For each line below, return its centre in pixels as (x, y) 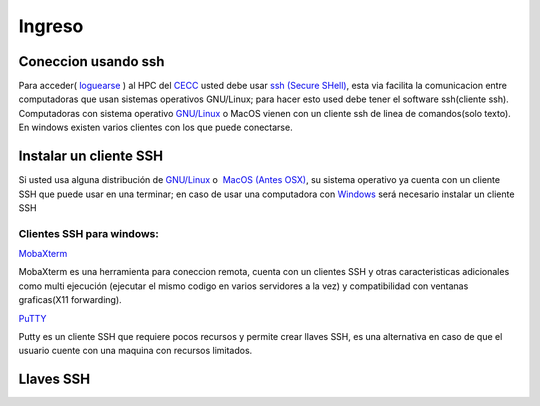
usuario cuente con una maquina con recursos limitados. (135, 351)
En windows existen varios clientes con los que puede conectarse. (156, 127)
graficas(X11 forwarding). (70, 300)
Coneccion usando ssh (91, 61)
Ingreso (51, 26)
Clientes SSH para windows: (88, 233)
